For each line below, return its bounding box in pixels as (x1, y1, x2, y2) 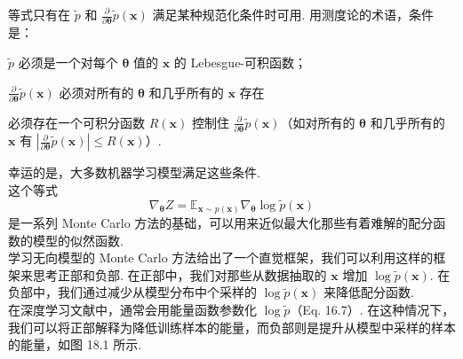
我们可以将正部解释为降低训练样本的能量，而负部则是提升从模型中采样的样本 (8, 317, 456, 336)
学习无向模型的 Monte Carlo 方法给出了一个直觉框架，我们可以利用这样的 (8, 248, 434, 267)
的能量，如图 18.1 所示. (8, 335, 142, 354)
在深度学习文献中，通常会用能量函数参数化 (8, 300, 257, 319)
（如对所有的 (280, 113, 355, 131)
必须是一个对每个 (18, 52, 118, 71)
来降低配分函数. (323, 283, 414, 301)
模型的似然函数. (32, 230, 124, 249)
